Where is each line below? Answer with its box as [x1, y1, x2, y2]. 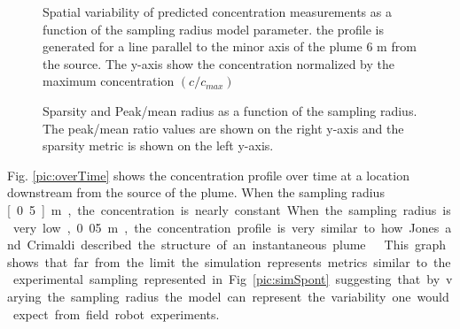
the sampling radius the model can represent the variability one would [47, 287, 449, 305]
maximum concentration [43, 72, 175, 90]
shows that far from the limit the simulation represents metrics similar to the [7, 252, 451, 271]
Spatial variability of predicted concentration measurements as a [43, 3, 392, 20]
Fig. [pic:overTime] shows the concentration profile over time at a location [7, 165, 409, 184]
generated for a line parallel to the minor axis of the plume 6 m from [43, 37, 417, 56]
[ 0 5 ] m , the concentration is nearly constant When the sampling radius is [7, 200, 451, 218]
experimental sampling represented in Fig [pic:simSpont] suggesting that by [12, 270, 441, 288]
